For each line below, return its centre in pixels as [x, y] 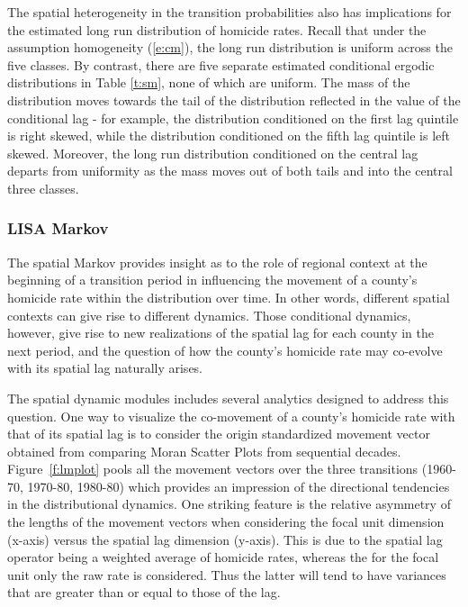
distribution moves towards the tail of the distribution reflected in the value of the [234, 100]
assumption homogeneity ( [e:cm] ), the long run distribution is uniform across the [230, 47]
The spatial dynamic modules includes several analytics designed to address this [228, 398]
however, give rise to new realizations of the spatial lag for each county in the [221, 333]
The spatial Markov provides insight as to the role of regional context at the [217, 262]
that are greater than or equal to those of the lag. [144, 592]
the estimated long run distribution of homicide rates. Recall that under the [217, 29]
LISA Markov [58, 228]
